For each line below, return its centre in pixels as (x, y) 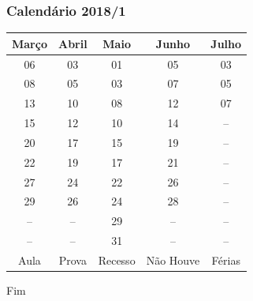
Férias (226, 260)
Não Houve (173, 260)
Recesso (117, 260)
